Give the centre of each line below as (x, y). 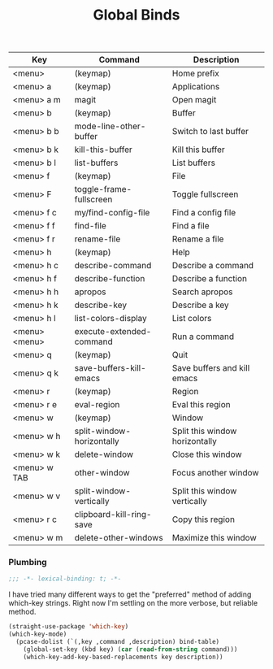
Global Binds (136, 15)
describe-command (113, 266)
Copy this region (204, 519)
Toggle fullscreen (205, 194)
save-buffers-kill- (110, 368)
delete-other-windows (119, 538)
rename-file (97, 239)
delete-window (104, 454)
